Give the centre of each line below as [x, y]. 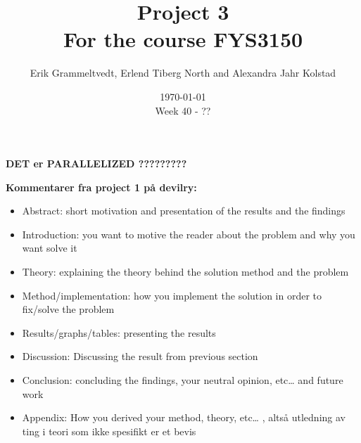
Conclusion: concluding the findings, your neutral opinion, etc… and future [183, 380]
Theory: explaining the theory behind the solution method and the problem [185, 272]
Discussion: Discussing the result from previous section [140, 356]
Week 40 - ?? [183, 110]
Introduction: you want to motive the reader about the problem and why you [189, 234]
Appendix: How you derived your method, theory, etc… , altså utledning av [184, 417]
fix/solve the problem [68, 309]
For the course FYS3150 [183, 39]
